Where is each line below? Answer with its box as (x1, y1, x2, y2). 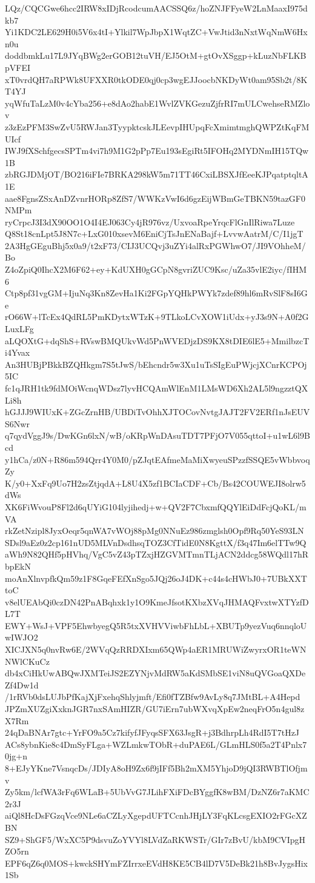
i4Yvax (5, 346, 30, 359)
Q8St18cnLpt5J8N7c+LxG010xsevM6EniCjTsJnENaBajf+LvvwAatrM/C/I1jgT (5, 227, 303, 240)
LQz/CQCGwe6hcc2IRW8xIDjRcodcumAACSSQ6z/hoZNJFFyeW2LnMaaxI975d (5, 2, 308, 14)
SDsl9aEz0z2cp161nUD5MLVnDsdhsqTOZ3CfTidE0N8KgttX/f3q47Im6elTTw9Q (5, 536, 307, 548)
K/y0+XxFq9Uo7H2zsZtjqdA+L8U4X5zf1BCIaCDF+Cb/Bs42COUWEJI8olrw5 (5, 476, 306, 489)
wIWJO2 (5, 631, 38, 644)
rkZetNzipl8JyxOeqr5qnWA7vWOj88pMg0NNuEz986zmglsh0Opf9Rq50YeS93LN (5, 524, 304, 537)
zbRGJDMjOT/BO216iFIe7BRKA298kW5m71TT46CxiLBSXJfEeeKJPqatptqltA (5, 168, 308, 181)
